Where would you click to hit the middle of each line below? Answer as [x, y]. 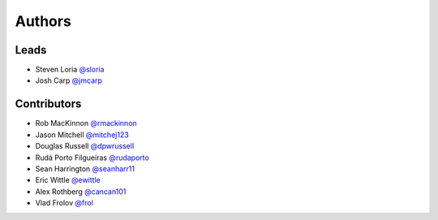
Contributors [48, 104]
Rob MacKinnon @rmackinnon [86, 123]
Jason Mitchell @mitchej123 [82, 135]
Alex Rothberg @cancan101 [81, 192]
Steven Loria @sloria [70, 70]
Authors [43, 21]
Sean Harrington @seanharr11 [85, 168]
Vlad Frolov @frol [64, 203]
